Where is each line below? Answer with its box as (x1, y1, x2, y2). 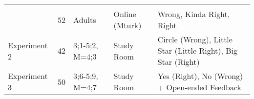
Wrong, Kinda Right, (157, 8, 230, 20)
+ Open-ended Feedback (157, 81, 242, 93)
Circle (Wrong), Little (157, 34, 233, 45)
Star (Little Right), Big (157, 45, 238, 56)
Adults (73, 14, 96, 25)
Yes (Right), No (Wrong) (157, 70, 243, 81)
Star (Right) (157, 56, 200, 67)
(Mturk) (113, 20, 142, 31)
